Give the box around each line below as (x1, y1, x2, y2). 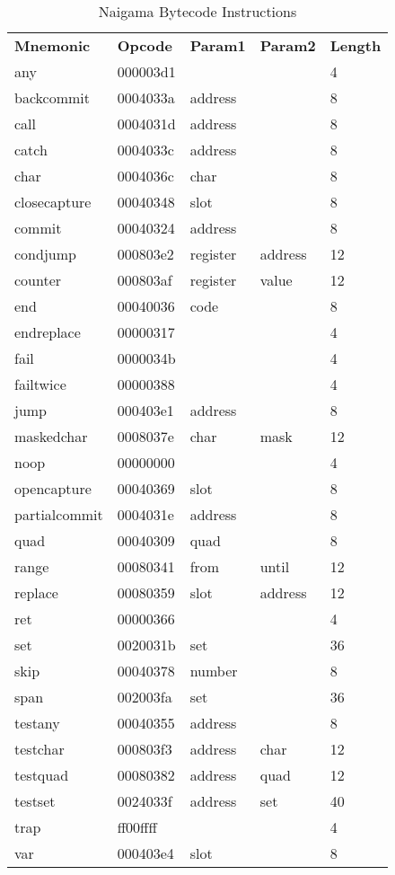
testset (14, 791, 56, 811)
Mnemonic (14, 35, 91, 56)
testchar (14, 738, 65, 759)
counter (14, 270, 62, 290)
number (189, 660, 238, 681)
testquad (14, 765, 69, 785)
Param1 (189, 35, 246, 56)
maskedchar (14, 426, 88, 446)
